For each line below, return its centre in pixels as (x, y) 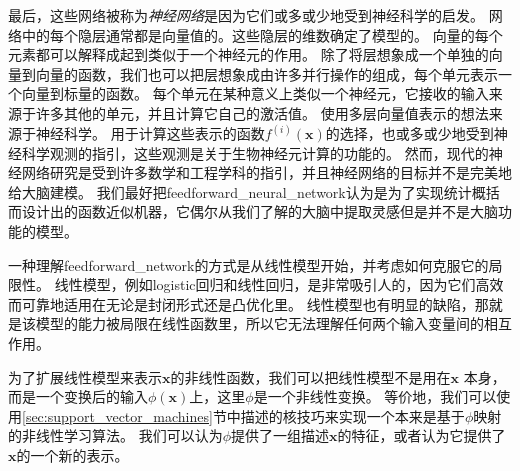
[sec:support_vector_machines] (117, 415)
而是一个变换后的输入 (78, 396)
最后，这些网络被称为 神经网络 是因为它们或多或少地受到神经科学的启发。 (246, 15)
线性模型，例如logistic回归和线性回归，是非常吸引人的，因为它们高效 (279, 284)
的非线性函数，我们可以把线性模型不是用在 (310, 376)
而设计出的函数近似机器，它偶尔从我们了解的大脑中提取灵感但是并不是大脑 (253, 211)
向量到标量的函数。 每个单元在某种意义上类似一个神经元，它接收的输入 (255, 93)
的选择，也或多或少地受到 (409, 133)
